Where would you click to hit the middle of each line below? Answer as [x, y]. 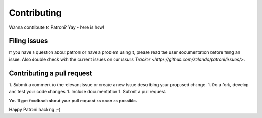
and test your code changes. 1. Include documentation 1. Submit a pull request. [88, 92]
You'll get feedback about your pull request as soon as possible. [73, 101]
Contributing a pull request [50, 73]
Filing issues [28, 41]
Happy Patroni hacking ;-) [35, 109]
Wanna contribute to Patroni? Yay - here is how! [57, 27]
